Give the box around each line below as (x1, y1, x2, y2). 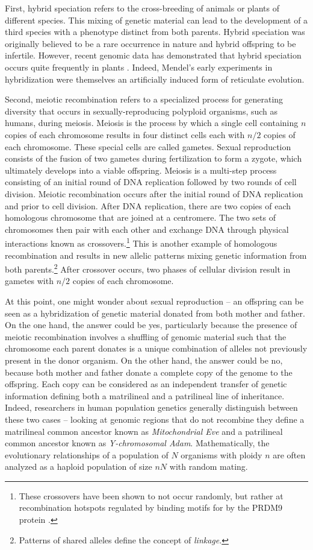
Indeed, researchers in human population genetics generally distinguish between (5, 401, 298, 414)
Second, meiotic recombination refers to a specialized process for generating (5, 93, 284, 106)
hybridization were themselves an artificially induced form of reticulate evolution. (5, 72, 305, 85)
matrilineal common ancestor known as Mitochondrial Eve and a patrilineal (5, 425, 283, 437)
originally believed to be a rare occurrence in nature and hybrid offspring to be (5, 37, 296, 49)
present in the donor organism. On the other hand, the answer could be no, (5, 353, 283, 366)
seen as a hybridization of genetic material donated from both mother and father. (5, 306, 305, 319)
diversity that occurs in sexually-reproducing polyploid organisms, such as (5, 104, 278, 117)
